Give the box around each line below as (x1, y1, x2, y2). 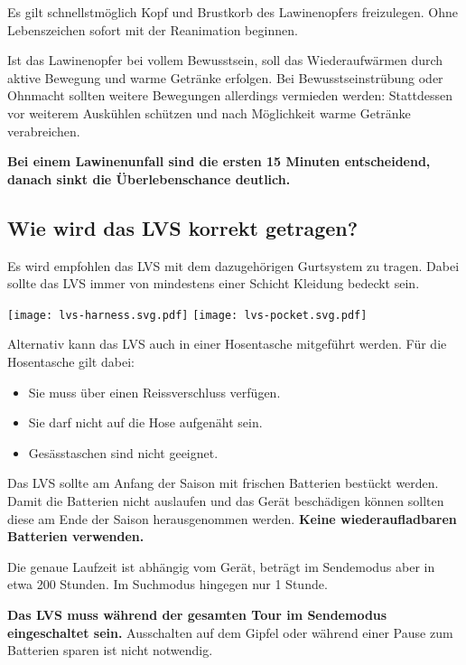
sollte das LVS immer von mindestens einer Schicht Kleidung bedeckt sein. (7, 274, 420, 293)
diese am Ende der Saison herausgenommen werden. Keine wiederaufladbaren (7, 509, 457, 528)
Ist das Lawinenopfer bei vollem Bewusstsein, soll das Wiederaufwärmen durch (7, 51, 443, 70)
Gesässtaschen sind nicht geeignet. (28, 443, 219, 462)
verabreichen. (7, 121, 80, 140)
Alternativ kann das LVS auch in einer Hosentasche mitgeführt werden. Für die (7, 334, 447, 353)
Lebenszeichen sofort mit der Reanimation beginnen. (7, 20, 298, 39)
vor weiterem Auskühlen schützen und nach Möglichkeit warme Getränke (7, 103, 411, 122)
